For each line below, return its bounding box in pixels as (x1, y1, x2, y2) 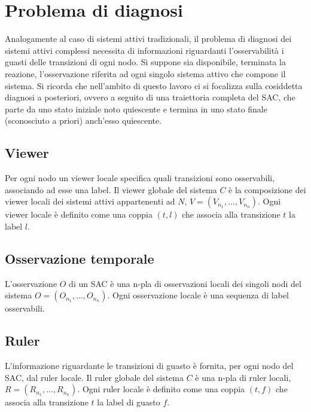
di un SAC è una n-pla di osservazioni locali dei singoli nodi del (69, 277, 301, 289)
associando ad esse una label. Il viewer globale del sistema (5, 183, 217, 196)
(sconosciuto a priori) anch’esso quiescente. (5, 114, 162, 127)
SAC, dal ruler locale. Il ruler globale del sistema (5, 371, 184, 383)
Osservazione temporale (5, 249, 154, 267)
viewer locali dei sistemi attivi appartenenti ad (5, 195, 175, 207)
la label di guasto (97, 396, 160, 408)
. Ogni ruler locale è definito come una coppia (77, 383, 245, 395)
